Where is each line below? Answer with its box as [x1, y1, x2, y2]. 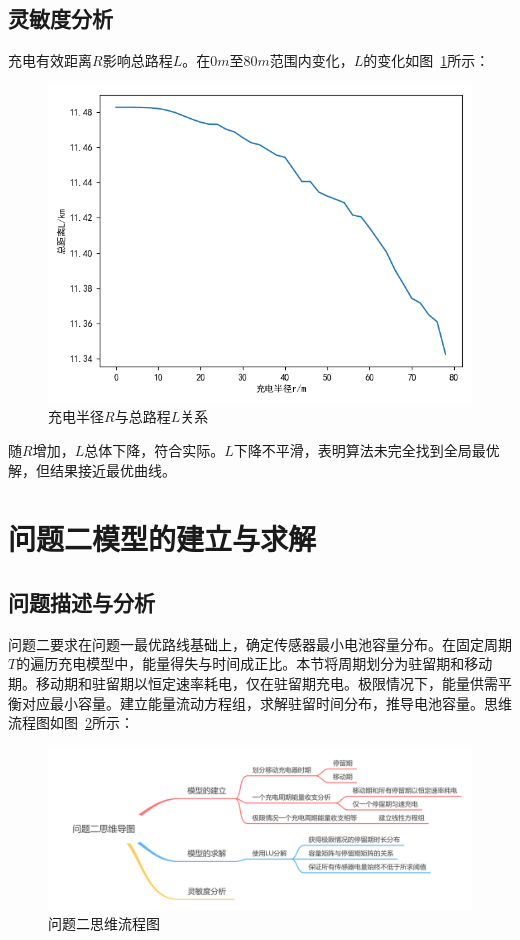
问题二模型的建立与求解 [8, 518, 317, 559]
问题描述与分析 [8, 586, 155, 617]
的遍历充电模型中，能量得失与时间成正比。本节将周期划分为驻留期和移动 [16, 653, 493, 674]
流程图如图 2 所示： [8, 712, 134, 733]
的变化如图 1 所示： [363, 50, 490, 71]
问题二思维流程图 [48, 913, 160, 934]
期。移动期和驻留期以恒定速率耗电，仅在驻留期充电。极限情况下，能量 [8, 672, 470, 693]
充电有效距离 [8, 50, 92, 71]
